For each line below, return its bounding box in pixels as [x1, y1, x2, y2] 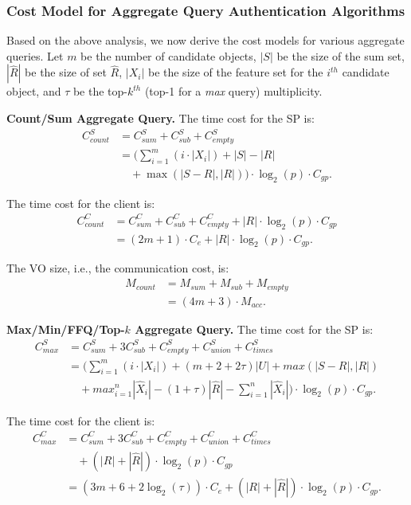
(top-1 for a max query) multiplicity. [144, 83, 323, 100]
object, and [6, 83, 61, 100]
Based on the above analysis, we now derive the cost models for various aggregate [6, 32, 405, 49]
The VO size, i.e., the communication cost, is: [6, 260, 229, 276]
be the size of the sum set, [276, 47, 405, 64]
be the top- [72, 83, 127, 100]
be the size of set [25, 64, 107, 80]
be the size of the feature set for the [147, 64, 323, 80]
